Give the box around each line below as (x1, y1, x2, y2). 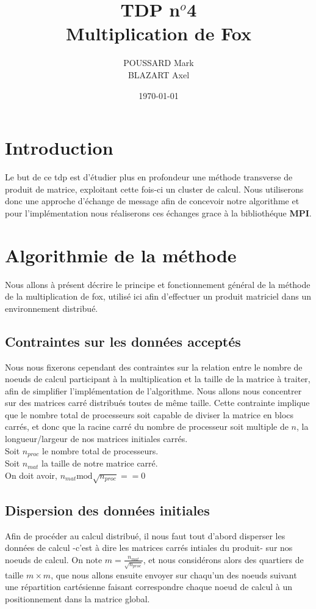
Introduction (5, 135, 113, 160)
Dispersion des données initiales (5, 500, 210, 519)
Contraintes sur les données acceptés (5, 331, 241, 350)
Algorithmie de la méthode (5, 242, 237, 267)
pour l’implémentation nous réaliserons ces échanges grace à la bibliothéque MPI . (5, 206, 312, 219)
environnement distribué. (5, 301, 98, 314)
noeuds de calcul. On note (5, 553, 102, 566)
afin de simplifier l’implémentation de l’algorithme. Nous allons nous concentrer (5, 384, 302, 397)
